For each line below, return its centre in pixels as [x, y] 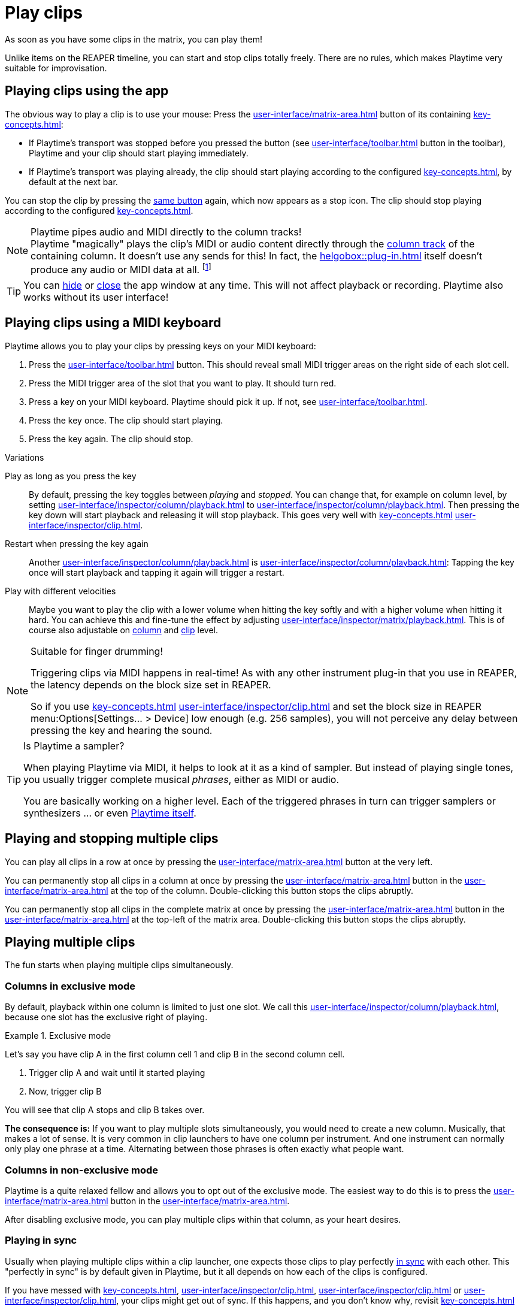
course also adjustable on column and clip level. [124, 630]
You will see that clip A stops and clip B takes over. [105, 1110]
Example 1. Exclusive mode [58, 1036]
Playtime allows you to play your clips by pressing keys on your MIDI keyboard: [160, 346]
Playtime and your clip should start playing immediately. [139, 153]
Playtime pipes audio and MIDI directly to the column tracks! [166, 232]
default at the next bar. [73, 182]
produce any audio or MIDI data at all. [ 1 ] [121, 268]
